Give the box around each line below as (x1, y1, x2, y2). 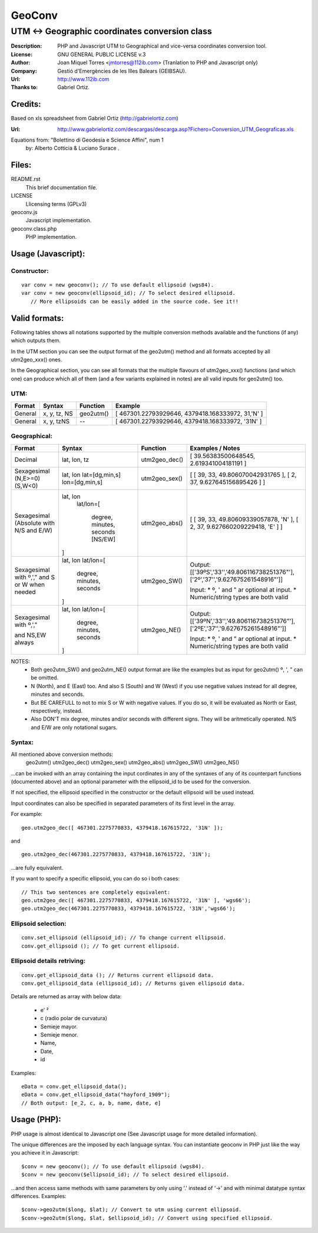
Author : (11, 59, 31, 66)
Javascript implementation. (25, 217, 92, 224)
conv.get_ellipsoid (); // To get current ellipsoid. (21, 942, 180, 949)
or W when (14, 580, 45, 588)
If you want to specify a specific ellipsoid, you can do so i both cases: (11, 875, 180, 882)
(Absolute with (14, 519, 55, 527)
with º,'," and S (14, 573, 55, 581)
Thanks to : (11, 84, 38, 91)
